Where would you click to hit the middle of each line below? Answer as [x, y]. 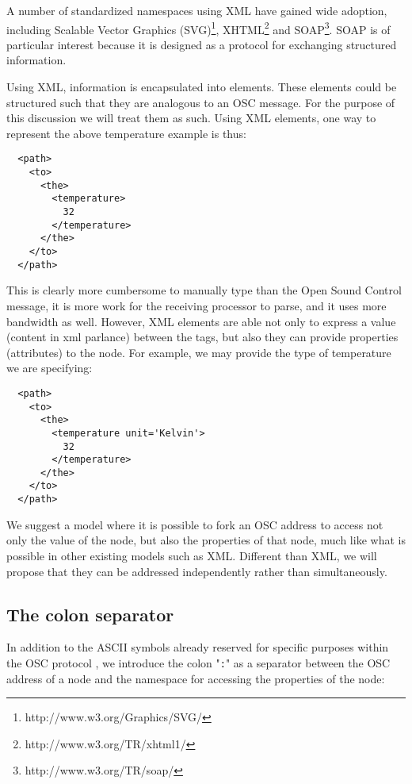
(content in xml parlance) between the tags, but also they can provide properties [202, 337]
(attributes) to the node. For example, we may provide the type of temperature [199, 352]
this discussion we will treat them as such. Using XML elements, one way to [191, 118]
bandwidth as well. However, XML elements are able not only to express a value [201, 321]
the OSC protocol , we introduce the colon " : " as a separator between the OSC [198, 662]
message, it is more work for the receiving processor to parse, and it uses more [196, 305]
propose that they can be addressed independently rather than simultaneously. [197, 571]
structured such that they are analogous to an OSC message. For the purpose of [201, 102]
